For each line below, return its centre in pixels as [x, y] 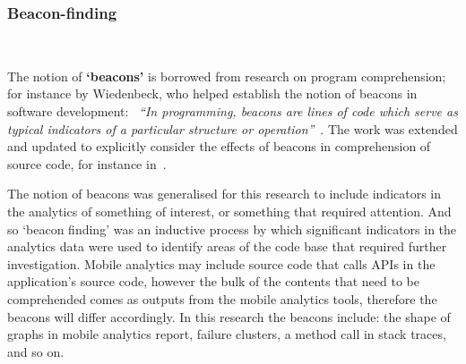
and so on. [36, 351]
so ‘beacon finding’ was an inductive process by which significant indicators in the [232, 229]
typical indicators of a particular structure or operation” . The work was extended [233, 128]
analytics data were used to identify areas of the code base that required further [227, 246]
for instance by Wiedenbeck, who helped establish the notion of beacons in [212, 93]
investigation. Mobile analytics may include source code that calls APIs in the [221, 263]
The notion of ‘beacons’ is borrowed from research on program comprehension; [227, 76]
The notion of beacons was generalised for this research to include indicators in [224, 194]
